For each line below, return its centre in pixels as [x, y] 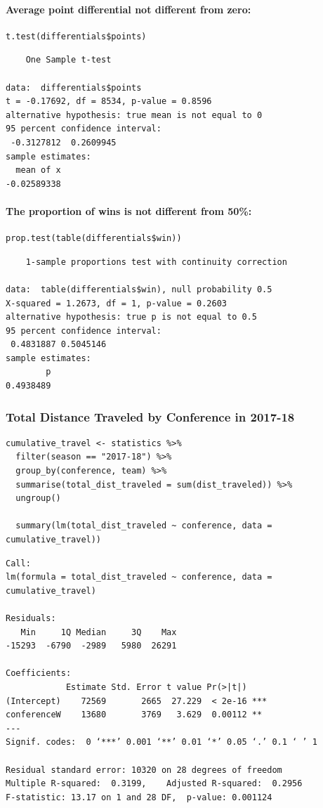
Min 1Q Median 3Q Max [99, 632]
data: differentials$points [74, 87]
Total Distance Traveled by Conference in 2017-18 [150, 416]
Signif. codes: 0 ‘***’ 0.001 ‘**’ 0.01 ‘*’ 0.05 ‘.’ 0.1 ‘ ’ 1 [161, 742]
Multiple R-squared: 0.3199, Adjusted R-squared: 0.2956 [154, 784]
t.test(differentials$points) [76, 36]
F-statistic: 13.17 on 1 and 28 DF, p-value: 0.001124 [139, 797]
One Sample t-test [68, 60]
